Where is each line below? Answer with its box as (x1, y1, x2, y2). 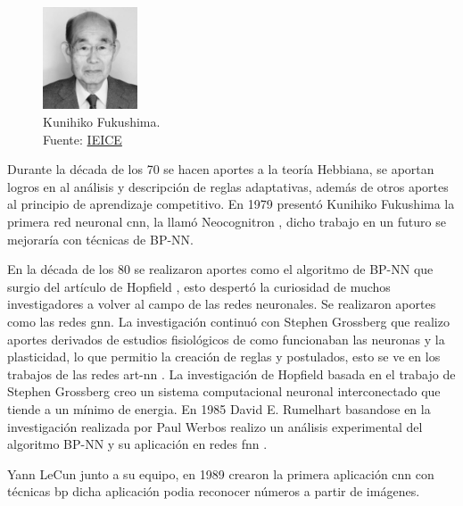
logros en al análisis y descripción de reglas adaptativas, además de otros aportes (7, 177, 449, 195)
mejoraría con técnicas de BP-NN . (7, 229, 194, 248)
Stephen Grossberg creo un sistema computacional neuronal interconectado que (7, 382, 441, 401)
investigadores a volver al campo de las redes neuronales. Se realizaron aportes (7, 294, 436, 313)
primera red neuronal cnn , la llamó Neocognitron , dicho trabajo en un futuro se (7, 212, 446, 231)
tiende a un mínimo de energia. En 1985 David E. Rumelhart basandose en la (7, 399, 431, 418)
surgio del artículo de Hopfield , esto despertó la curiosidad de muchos (7, 277, 391, 295)
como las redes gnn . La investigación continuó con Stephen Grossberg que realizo (7, 312, 450, 330)
